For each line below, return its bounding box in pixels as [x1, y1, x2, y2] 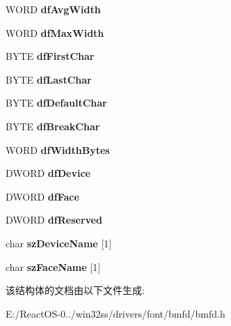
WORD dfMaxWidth [6, 25, 104, 40]
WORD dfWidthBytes [6, 142, 110, 157]
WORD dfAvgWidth [6, 2, 101, 16]
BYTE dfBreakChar [6, 118, 100, 133]
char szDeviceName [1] [6, 235, 112, 250]
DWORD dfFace [6, 189, 79, 203]
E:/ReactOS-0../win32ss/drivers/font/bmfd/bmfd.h [6, 306, 225, 320]
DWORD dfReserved [6, 212, 102, 227]
